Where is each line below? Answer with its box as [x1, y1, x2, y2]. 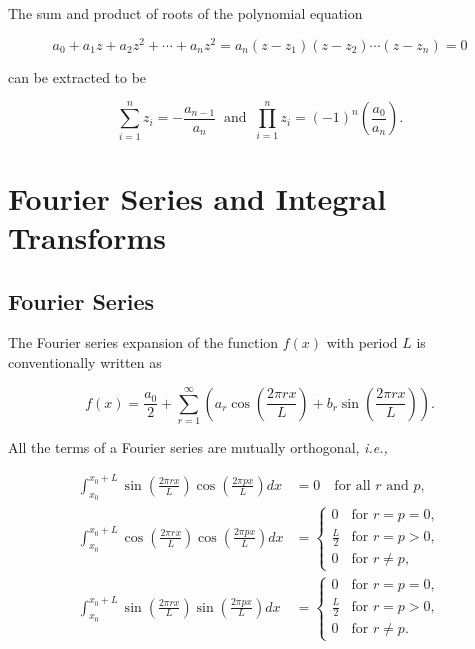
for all [334, 478, 371, 493]
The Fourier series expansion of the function [8, 332, 279, 353]
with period [326, 332, 398, 353]
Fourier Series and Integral [8, 177, 387, 218]
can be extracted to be [8, 66, 147, 87]
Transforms [8, 216, 166, 257]
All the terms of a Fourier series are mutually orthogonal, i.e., [8, 436, 388, 457]
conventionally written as [8, 351, 162, 372]
